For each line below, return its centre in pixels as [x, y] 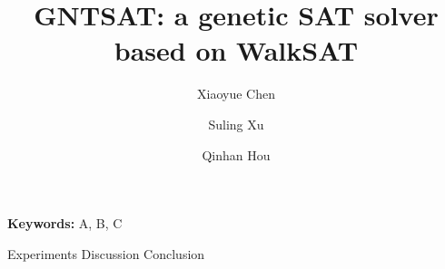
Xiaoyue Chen [236, 94]
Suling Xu [236, 124]
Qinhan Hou [236, 154]
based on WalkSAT [236, 50]
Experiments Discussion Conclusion [106, 253]
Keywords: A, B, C [65, 223]
